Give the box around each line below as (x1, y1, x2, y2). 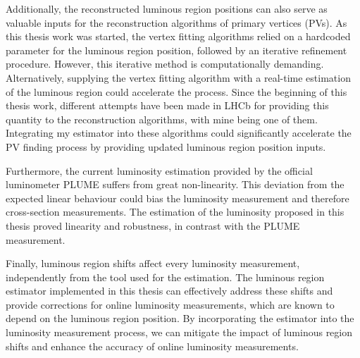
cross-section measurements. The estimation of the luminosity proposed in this (6, 204, 345, 219)
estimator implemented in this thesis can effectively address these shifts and (6, 283, 333, 298)
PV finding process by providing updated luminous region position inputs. (6, 139, 326, 154)
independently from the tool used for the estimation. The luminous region (6, 269, 325, 284)
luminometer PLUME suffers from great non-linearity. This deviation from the (6, 177, 345, 192)
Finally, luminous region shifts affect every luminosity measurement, (6, 256, 300, 271)
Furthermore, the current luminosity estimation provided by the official (6, 163, 313, 178)
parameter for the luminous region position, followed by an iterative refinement (6, 42, 347, 57)
